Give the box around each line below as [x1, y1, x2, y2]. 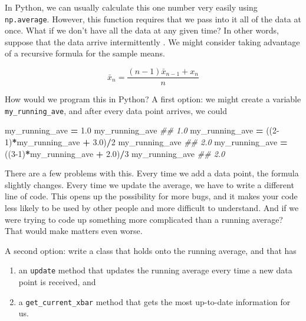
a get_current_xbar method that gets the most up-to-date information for [18, 295, 291, 307]
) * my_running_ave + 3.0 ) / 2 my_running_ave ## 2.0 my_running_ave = [9, 135, 288, 148]
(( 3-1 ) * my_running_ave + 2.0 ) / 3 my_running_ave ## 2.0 [5, 147, 225, 159]
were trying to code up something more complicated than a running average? [5, 213, 283, 225]
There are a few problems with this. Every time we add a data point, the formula [5, 167, 299, 179]
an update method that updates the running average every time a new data [18, 264, 292, 276]
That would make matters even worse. [5, 225, 143, 237]
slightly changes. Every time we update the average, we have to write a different [5, 178, 294, 190]
